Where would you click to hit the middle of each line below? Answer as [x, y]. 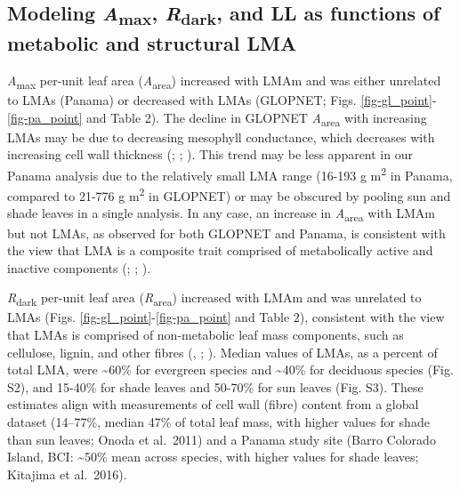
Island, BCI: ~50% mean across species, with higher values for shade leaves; [213, 457]
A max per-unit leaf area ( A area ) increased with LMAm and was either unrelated [224, 81]
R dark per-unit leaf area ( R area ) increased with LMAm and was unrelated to [214, 299]
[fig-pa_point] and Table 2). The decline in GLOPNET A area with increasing [217, 118]
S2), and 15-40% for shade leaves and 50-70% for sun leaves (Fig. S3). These [215, 386]
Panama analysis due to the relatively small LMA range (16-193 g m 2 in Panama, [230, 173]
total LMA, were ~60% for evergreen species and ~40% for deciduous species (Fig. [230, 370]
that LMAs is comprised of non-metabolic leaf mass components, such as [206, 335]
